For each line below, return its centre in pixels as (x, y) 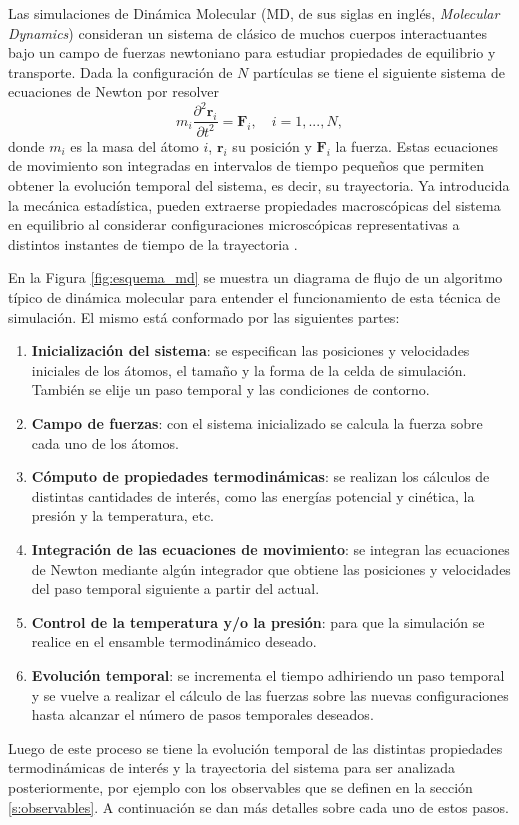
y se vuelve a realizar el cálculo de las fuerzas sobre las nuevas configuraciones (270, 694)
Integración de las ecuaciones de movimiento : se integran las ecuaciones (270, 548)
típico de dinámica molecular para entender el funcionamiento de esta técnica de (254, 297)
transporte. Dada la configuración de (120, 71)
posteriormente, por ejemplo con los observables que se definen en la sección (240, 786)
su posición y (272, 145)
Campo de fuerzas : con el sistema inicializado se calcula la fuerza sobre (257, 423)
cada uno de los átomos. (105, 442)
